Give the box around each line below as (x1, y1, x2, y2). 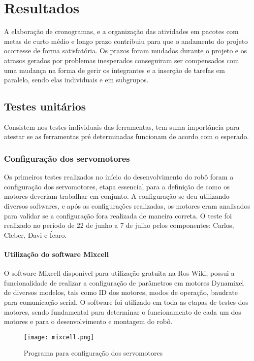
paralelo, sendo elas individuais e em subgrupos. (4, 74, 149, 85)
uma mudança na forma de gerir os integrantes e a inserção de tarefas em (4, 65, 225, 75)
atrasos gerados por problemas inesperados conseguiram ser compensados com (4, 55, 239, 65)
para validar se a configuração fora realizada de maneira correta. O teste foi (4, 210, 232, 220)
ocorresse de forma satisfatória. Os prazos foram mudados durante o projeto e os (4, 45, 247, 56)
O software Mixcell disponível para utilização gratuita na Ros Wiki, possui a (4, 268, 235, 278)
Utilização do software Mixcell (4, 249, 109, 259)
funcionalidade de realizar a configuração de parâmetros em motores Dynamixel (4, 277, 244, 288)
